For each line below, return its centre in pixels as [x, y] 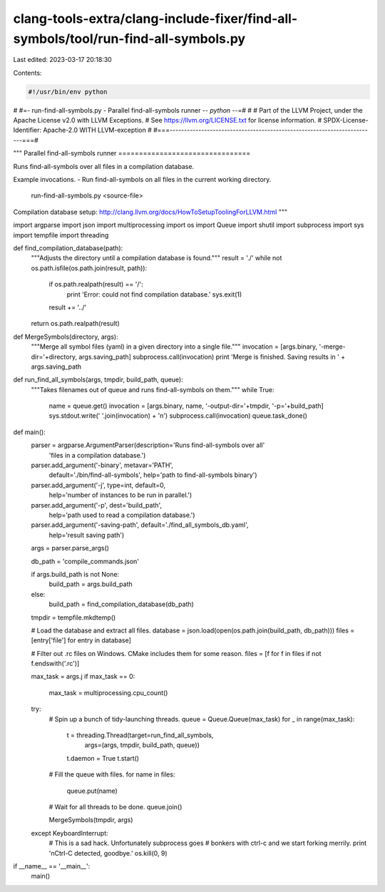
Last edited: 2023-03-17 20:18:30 [62, 60]
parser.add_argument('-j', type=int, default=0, [98, 485]
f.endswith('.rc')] [55, 664]
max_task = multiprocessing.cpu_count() [108, 692]
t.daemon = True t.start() [103, 758]
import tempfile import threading [61, 235]
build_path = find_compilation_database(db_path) [121, 604]
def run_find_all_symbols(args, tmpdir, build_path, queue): [98, 380]
